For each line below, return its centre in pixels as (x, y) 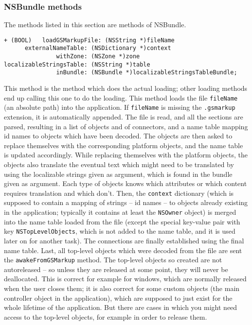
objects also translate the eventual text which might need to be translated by (119, 164)
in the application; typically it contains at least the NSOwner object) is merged (120, 212)
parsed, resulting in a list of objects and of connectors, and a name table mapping (126, 126)
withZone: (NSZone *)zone (98, 57)
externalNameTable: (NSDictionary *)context (98, 48)
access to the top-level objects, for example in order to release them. (106, 316)
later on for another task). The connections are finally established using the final (124, 240)
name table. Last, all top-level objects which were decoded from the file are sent (123, 250)
